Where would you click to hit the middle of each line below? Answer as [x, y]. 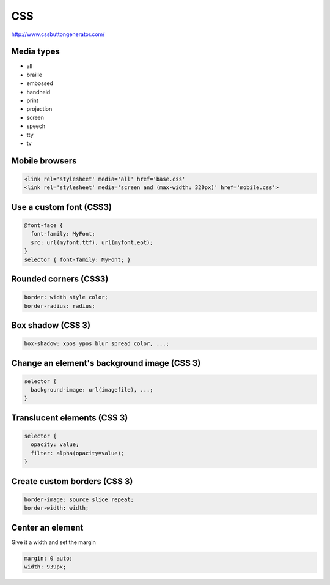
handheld [38, 92]
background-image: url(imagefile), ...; [92, 390]
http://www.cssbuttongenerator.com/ [58, 34]
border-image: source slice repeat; [79, 499]
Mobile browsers [44, 161]
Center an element [47, 527]
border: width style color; [66, 297]
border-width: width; [57, 508]
